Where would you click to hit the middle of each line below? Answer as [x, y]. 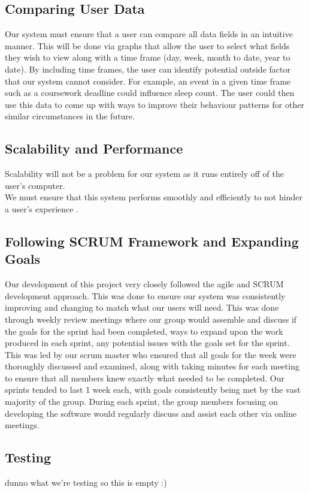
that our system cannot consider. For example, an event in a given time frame [148, 81]
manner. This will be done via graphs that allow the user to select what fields [147, 45]
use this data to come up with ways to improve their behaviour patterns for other [154, 104]
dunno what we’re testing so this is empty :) [86, 483]
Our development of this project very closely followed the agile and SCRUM [144, 284]
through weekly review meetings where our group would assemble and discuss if [151, 319]
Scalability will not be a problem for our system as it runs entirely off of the [145, 174]
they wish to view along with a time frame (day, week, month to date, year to [148, 57]
